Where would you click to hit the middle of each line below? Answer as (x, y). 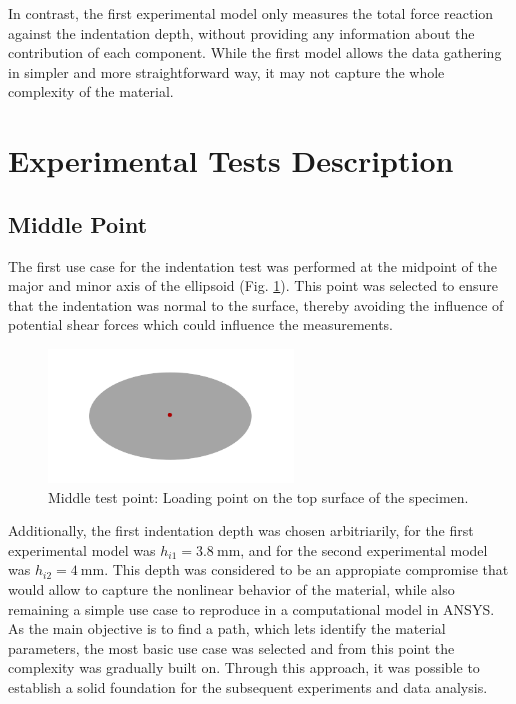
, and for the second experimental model (364, 549)
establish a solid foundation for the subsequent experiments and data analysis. (248, 687)
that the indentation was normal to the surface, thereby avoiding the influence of (256, 304)
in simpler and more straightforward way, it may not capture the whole (226, 71)
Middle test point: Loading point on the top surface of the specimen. (258, 496)
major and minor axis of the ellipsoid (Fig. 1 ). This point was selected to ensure (253, 285)
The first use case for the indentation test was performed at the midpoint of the (252, 265)
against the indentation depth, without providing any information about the (241, 32)
